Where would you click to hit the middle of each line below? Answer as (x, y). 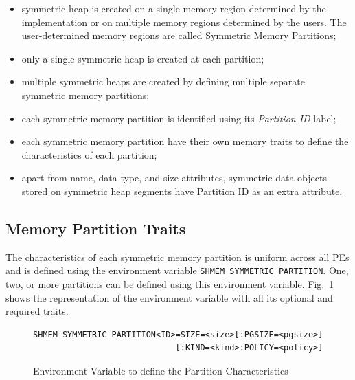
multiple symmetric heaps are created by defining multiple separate (163, 81)
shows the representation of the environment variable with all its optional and (169, 297)
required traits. (37, 311)
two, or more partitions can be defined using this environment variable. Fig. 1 (170, 283)
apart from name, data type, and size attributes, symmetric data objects (174, 178)
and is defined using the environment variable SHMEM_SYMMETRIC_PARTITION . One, (177, 270)
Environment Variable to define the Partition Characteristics (161, 370)
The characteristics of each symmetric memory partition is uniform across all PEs (177, 257)
